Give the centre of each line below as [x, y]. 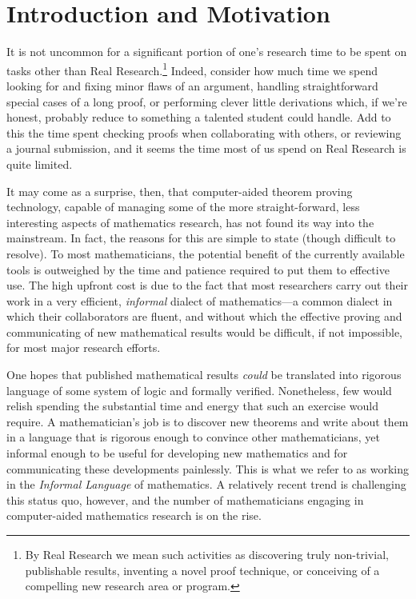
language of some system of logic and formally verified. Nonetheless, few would [199, 390]
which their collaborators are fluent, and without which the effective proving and [204, 316]
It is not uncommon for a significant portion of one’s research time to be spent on [207, 52]
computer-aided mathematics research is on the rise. [134, 515]
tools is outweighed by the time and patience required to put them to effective [198, 269]
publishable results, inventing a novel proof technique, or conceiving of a [202, 570]
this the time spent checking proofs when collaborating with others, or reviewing [204, 132]
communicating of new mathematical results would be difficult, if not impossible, [205, 331]
